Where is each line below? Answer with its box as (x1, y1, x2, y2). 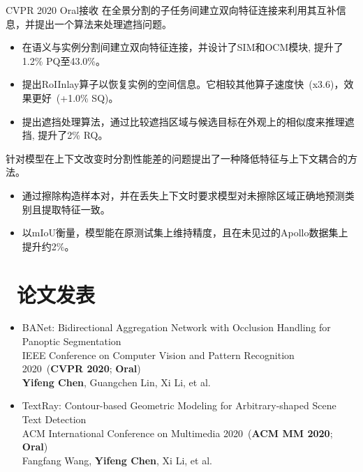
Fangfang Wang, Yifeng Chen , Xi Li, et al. (22, 452, 212, 467)
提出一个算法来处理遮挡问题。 (34, 16, 172, 31)
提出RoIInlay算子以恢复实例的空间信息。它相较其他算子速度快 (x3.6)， (22, 77, 344, 91)
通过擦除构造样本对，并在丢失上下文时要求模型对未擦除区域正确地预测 (22, 188, 345, 202)
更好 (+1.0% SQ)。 (31, 90, 119, 105)
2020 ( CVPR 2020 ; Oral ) (22, 361, 141, 376)
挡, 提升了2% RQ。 (22, 128, 108, 142)
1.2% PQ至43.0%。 (22, 53, 105, 68)
